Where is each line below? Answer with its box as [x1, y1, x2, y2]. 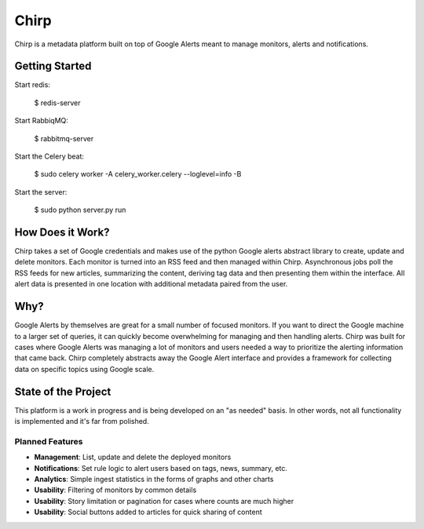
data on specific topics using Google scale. [14, 364, 155, 374]
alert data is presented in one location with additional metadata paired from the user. [14, 279, 288, 289]
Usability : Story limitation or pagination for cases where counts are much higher [34, 496, 294, 505]
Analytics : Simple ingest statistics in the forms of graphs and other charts [34, 474, 274, 483]
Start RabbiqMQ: [14, 116, 68, 126]
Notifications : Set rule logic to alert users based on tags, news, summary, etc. [34, 463, 288, 472]
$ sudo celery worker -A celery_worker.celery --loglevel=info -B [34, 170, 242, 179]
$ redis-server [34, 98, 81, 108]
